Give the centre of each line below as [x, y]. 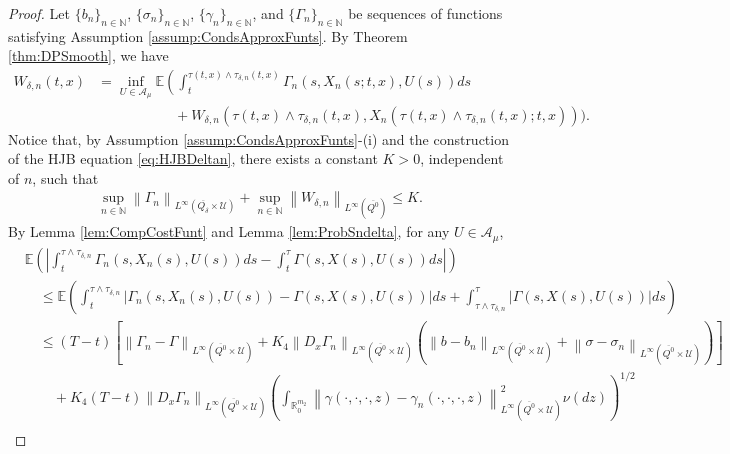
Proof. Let [39, 13]
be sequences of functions [425, 13]
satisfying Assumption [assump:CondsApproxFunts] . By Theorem [208, 35]
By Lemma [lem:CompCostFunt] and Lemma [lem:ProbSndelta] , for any [229, 231]
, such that [65, 177]
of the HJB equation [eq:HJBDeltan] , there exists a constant [193, 158]
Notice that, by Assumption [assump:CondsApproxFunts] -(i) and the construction [258, 138]
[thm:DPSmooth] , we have [88, 55]
